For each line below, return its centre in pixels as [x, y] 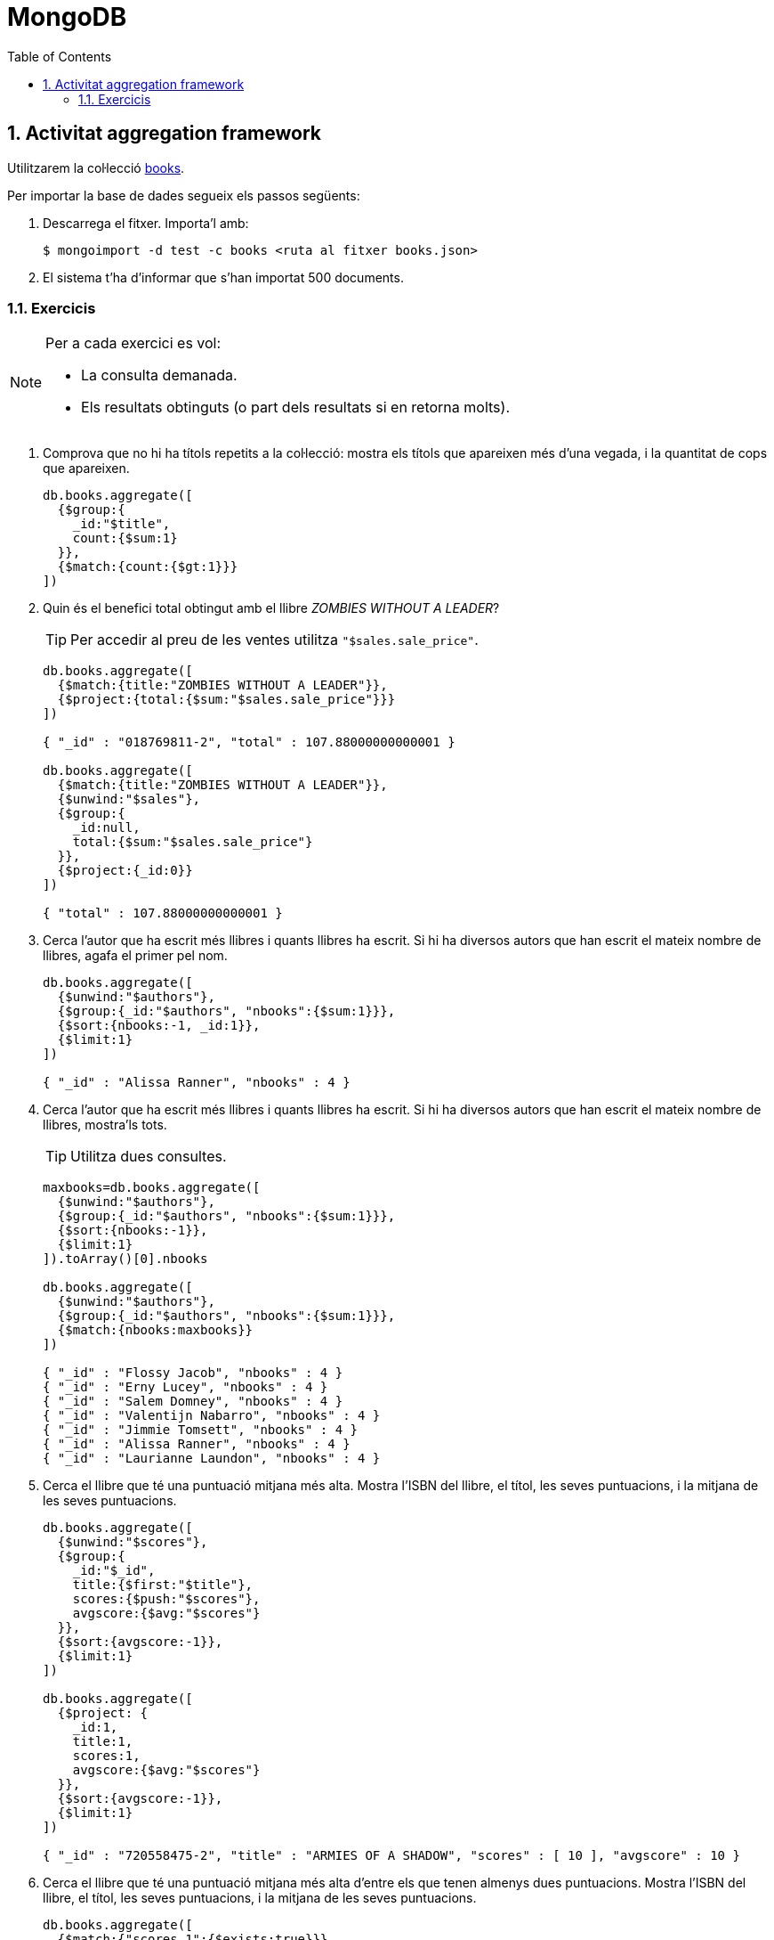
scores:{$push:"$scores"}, [166, 1599]
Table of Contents [60, 56]
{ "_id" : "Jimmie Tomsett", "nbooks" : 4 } [201, 1430]
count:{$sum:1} [125, 538]
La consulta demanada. [159, 375]
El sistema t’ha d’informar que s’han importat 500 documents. [223, 277]
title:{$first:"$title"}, [163, 1585]
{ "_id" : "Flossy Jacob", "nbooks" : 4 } [193, 1373]
